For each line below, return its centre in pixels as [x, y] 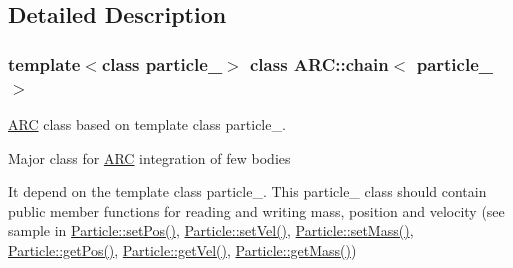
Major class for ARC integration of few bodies [149, 157]
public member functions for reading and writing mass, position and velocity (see [256, 210]
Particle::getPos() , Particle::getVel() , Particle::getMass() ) [182, 249]
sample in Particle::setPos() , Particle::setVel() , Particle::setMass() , [211, 230]
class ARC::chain [319, 63]
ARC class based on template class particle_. [147, 123]
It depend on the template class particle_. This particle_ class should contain [247, 191]
